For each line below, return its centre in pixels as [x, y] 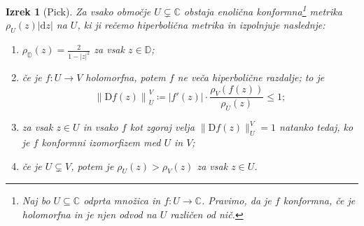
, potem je [92, 165]
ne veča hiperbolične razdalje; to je [251, 77]
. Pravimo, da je [236, 200]
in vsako [100, 127]
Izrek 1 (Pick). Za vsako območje [78, 11]
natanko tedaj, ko [316, 127]
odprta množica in [122, 200]
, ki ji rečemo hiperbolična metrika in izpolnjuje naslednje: [201, 25]
